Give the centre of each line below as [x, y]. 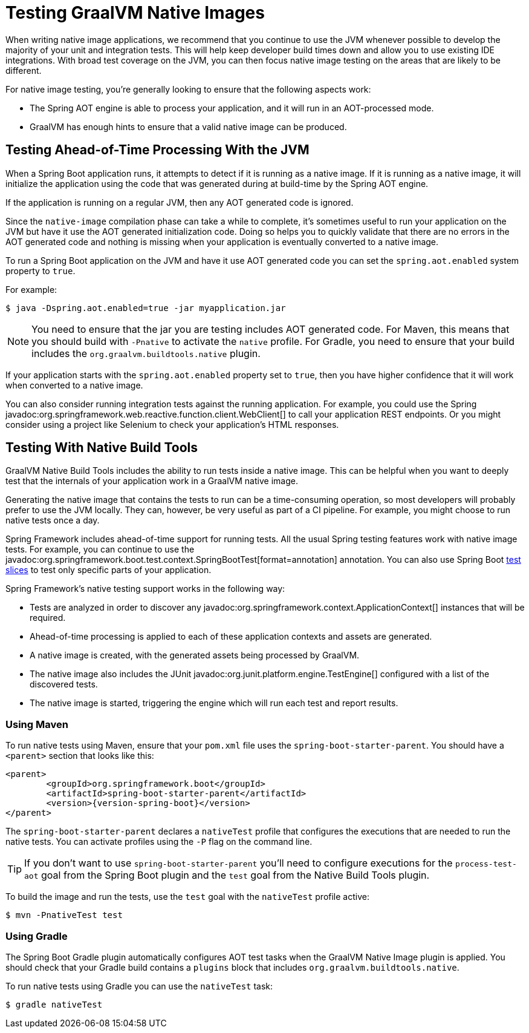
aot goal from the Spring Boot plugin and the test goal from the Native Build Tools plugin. [227, 875]
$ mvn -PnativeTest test [64, 915]
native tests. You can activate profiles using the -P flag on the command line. [159, 842]
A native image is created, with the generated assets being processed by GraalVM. [195, 655]
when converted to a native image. [74, 385]
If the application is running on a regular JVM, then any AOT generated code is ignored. [180, 202]
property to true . [41, 271]
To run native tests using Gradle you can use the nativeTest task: [139, 986]
